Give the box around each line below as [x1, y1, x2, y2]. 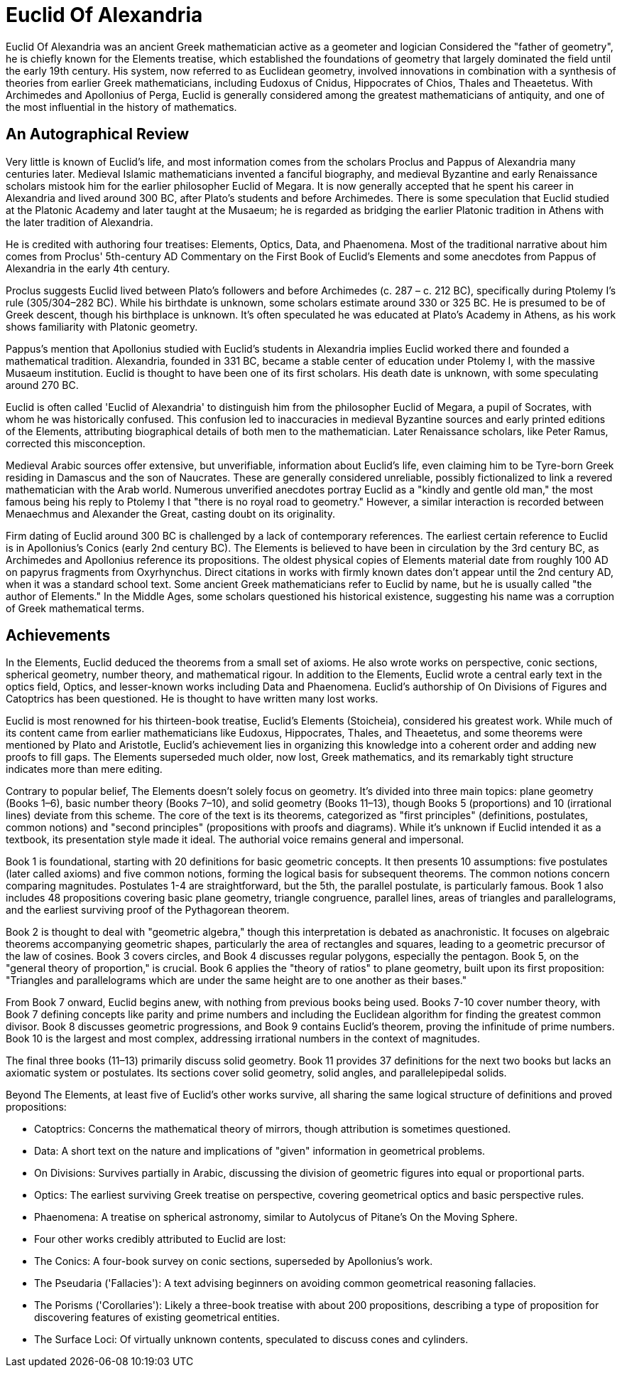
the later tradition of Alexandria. [6, 215, 153, 228]
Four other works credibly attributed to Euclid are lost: [34, 1233, 286, 1246]
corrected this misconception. [6, 437, 146, 449]
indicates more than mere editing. [6, 763, 163, 776]
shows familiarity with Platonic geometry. [6, 320, 198, 333]
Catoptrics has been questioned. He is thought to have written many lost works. [6, 693, 378, 705]
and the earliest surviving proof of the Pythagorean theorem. [6, 904, 290, 917]
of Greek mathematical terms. [6, 602, 145, 614]
